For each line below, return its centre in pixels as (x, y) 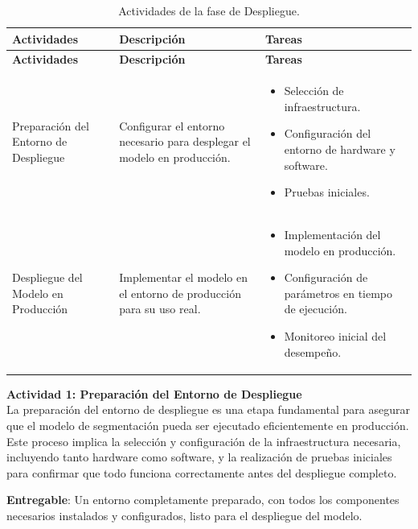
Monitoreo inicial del (335, 336)
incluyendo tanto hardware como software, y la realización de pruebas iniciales (199, 457)
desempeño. (313, 351)
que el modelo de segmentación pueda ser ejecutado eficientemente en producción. (208, 425)
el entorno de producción (180, 293)
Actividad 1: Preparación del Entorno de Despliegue (154, 393)
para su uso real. (160, 309)
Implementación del (332, 235)
